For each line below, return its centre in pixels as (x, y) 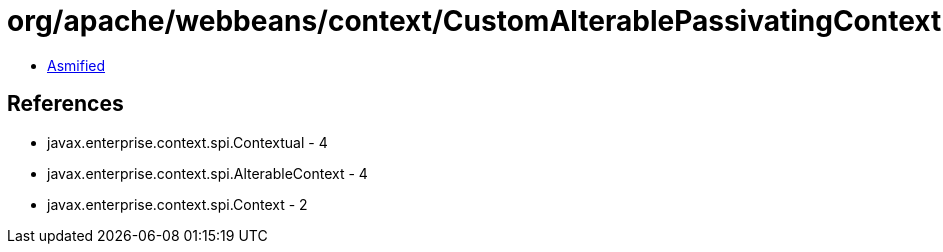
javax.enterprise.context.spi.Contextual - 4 (187, 142)
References (65, 104)
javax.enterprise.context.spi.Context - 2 (177, 204)
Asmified (76, 65)
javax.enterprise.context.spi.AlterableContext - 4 (207, 173)
